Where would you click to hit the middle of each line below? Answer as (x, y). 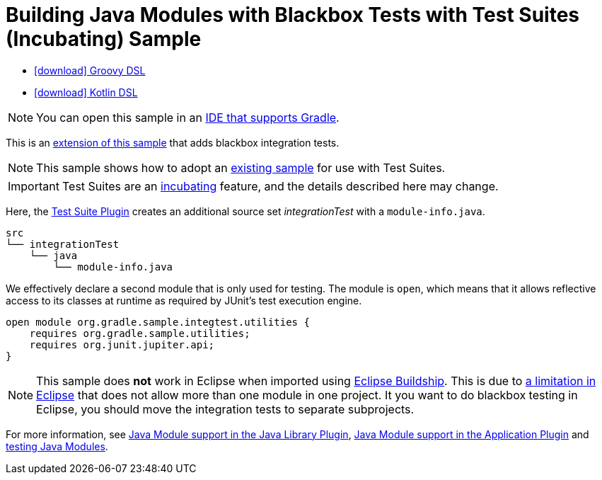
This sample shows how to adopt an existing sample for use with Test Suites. (241, 167)
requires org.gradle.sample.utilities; (140, 333)
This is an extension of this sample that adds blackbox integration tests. (173, 142)
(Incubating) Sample (104, 39)
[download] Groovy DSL (90, 70)
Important (34, 186)
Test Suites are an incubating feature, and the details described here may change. (280, 186)
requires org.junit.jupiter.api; (122, 344)
